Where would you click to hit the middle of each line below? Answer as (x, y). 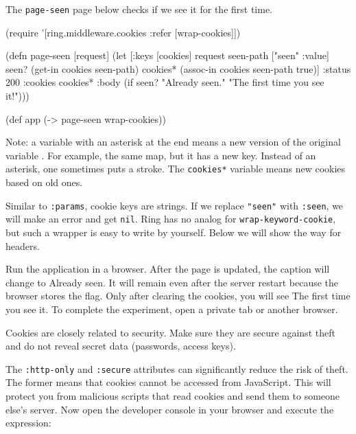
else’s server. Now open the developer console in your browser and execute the (170, 409)
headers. (23, 245)
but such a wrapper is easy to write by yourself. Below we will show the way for (174, 232)
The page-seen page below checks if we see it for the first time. (139, 9)
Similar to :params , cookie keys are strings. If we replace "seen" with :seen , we (175, 205)
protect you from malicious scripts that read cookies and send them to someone (173, 395)
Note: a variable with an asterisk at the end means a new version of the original (173, 142)
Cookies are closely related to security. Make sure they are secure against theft (170, 332)
